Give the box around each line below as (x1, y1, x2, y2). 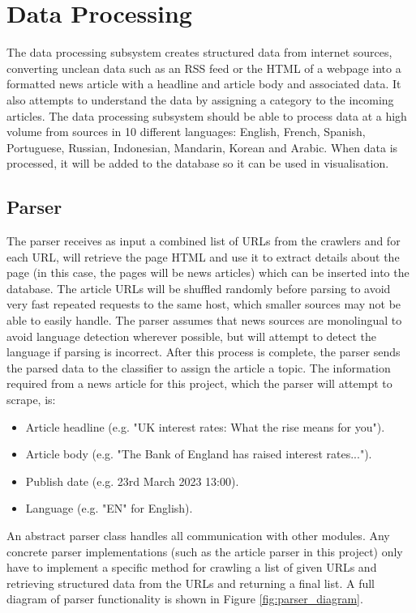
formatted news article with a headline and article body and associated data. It (6, 75, 401, 92)
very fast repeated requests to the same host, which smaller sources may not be (6, 296, 401, 313)
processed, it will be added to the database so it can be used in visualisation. (6, 155, 389, 172)
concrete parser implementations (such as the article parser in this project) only (6, 543, 403, 560)
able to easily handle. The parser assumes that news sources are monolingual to (6, 312, 402, 329)
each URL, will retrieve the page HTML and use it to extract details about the (6, 248, 400, 265)
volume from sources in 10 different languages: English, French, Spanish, (6, 123, 366, 140)
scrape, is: (6, 391, 56, 408)
